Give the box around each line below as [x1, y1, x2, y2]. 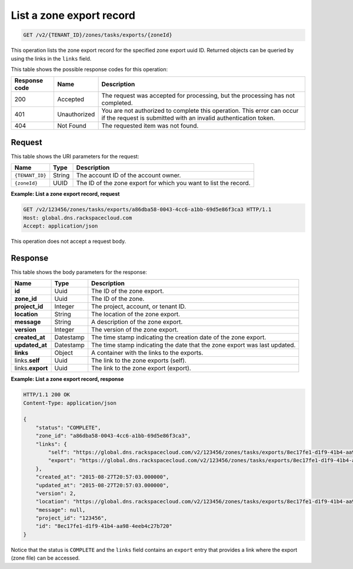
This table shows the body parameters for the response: [11, 268, 147, 276]
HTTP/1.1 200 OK [23, 391, 71, 398]
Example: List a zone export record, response [11, 376, 124, 383]
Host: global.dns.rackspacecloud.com [23, 215, 132, 221]
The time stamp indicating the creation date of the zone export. [91, 333, 267, 342]
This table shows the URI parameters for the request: [11, 153, 139, 160]
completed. [101, 99, 133, 107]
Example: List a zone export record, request [11, 190, 120, 198]
